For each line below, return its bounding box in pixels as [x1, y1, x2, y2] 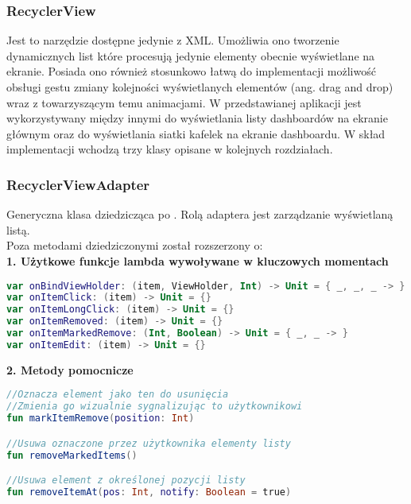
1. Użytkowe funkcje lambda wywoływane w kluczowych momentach [6, 252, 389, 269]
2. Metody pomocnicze [6, 361, 134, 378]
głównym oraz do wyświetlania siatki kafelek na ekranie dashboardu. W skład [6, 125, 386, 142]
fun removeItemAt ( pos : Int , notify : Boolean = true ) [6, 486, 292, 498]
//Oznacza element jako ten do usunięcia [6, 389, 229, 401]
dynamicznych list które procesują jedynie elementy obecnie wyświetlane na [6, 47, 375, 64]
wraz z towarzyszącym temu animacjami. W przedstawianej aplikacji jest [6, 94, 362, 110]
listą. [6, 221, 30, 238]
